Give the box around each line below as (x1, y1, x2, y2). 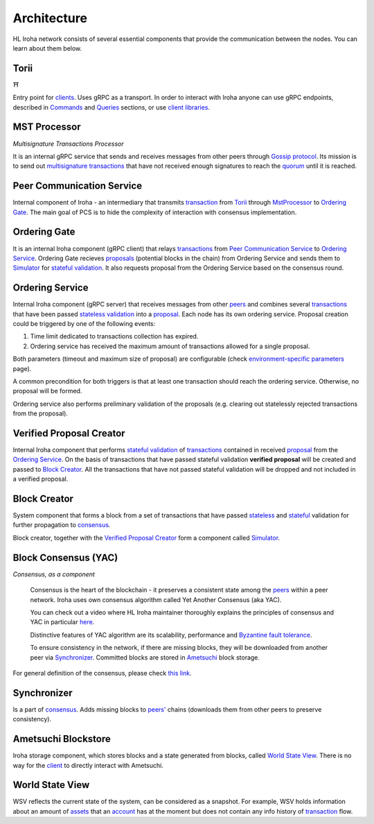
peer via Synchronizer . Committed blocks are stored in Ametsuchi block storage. (30, 653, 260, 662)
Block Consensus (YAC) (12, 551, 118, 563)
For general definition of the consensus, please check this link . (12, 669, 192, 677)
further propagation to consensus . (12, 521, 111, 529)
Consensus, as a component (12, 569, 95, 578)
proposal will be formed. (12, 387, 82, 395)
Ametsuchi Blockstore (12, 733, 111, 745)
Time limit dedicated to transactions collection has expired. (30, 332, 199, 341)
